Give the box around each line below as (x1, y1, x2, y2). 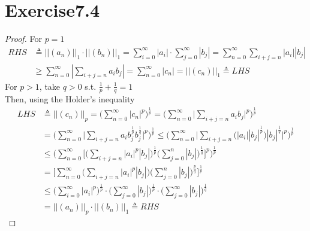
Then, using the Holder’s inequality (5, 93, 135, 105)
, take (39, 80, 61, 92)
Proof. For (5, 32, 43, 45)
